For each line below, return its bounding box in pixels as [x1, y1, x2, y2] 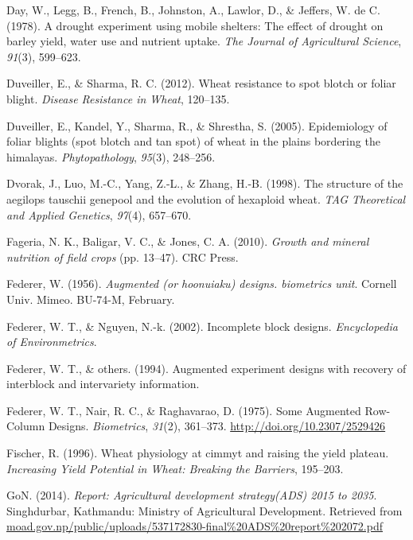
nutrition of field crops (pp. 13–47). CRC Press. [6, 248, 239, 265]
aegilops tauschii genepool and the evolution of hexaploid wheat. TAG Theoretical [6, 190, 406, 207]
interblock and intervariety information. [6, 375, 200, 392]
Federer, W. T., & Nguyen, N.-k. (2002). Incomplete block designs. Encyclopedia [6, 317, 398, 334]
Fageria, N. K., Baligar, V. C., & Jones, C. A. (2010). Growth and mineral [6, 233, 369, 250]
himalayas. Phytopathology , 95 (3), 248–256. [6, 148, 216, 165]
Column [6, 418, 45, 434]
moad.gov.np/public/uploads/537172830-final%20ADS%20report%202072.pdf [6, 518, 383, 534]
